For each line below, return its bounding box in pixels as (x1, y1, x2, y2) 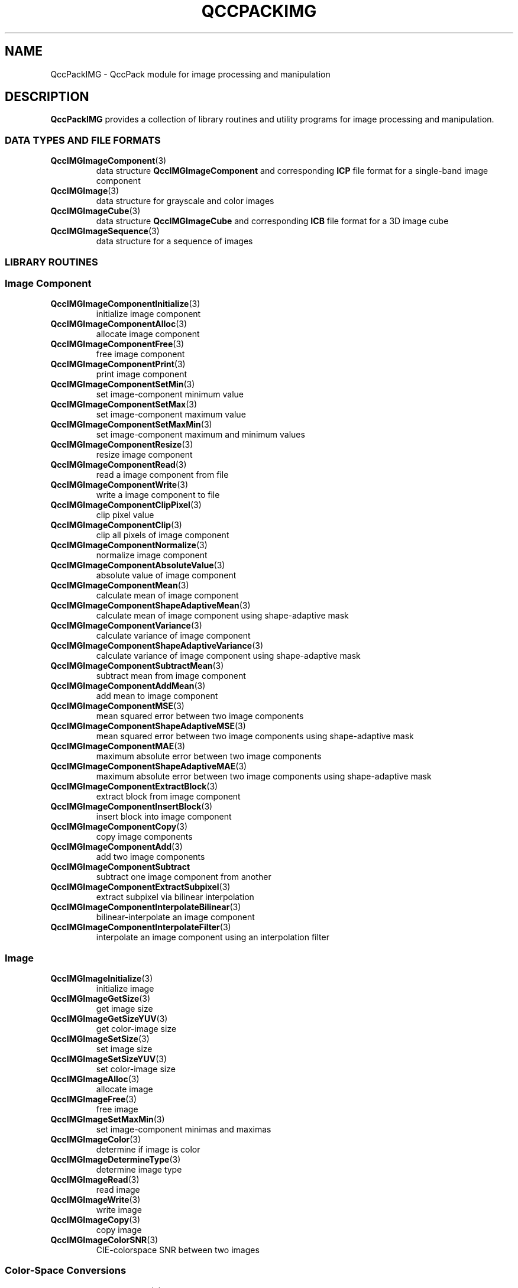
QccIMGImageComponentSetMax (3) (50, 399, 198, 410)
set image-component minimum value (96, 389, 244, 400)
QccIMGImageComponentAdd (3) (50, 842, 183, 852)
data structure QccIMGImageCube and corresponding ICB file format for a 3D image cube (96, 216, 449, 226)
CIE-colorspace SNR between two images (96, 1245, 260, 1255)
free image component (96, 349, 185, 360)
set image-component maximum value (96, 409, 246, 420)
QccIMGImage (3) (50, 186, 119, 196)
